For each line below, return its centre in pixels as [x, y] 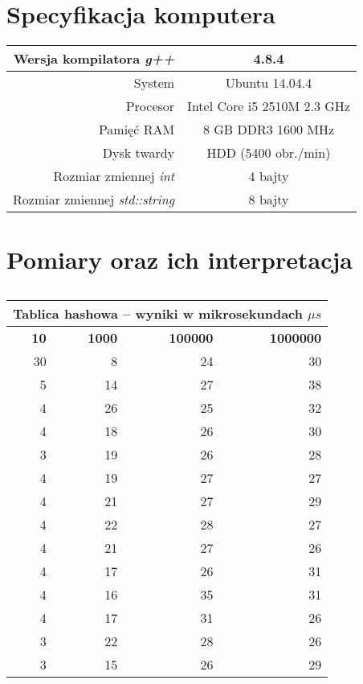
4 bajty [269, 176]
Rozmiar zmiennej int [114, 176]
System [154, 83]
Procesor [150, 106]
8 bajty [269, 200]
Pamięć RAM [137, 130]
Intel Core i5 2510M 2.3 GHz [269, 106]
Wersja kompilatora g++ [94, 59]
